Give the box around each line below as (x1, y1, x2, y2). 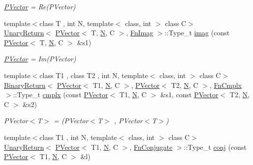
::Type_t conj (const (184, 141, 247, 152)
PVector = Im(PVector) (4, 54, 76, 64)
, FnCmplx (209, 80, 242, 90)
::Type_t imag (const (164, 27, 230, 38)
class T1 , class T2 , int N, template (39, 70, 148, 80)
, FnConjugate (129, 141, 173, 152)
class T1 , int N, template (39, 132, 117, 142)
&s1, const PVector (160, 89, 219, 100)
